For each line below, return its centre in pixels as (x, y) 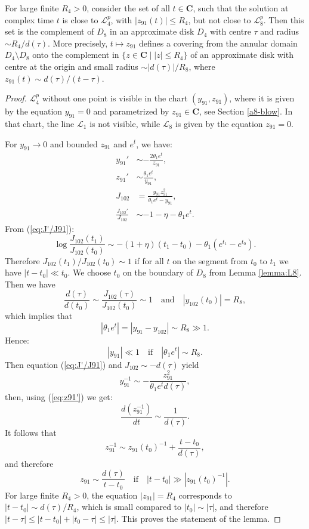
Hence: (17, 340)
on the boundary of (158, 272)
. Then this (284, 19)
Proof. (16, 98)
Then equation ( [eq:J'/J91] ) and (64, 364)
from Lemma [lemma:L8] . (255, 272)
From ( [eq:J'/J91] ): (40, 228)
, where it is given (262, 98)
